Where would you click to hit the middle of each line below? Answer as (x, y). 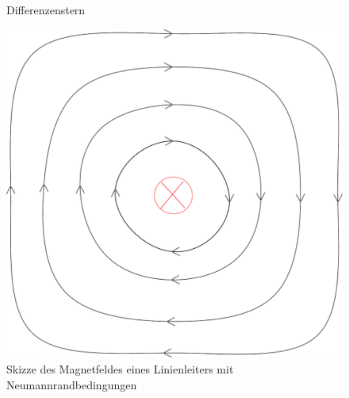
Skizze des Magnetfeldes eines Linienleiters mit (120, 369)
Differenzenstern (46, 10)
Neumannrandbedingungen (72, 384)
